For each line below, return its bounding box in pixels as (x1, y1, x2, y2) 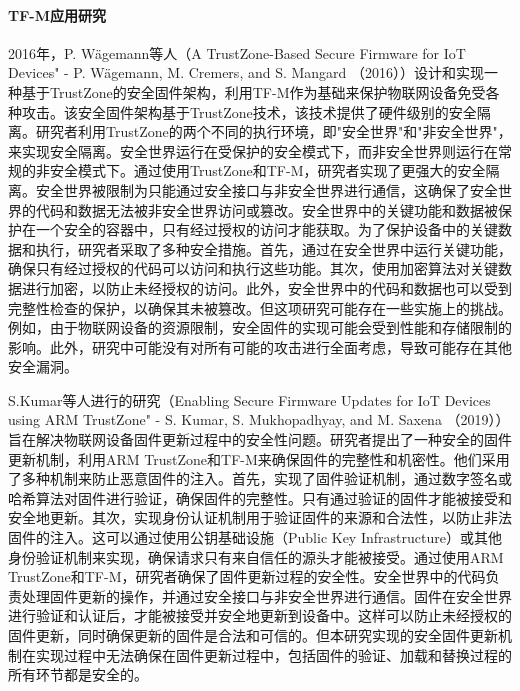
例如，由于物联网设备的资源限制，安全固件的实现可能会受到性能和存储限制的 (8, 317, 512, 338)
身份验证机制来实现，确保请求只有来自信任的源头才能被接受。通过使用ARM (8, 546, 504, 567)
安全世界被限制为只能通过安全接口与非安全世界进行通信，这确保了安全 (35, 179, 498, 200)
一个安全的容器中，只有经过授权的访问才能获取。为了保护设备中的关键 (35, 219, 498, 240)
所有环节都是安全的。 (8, 664, 148, 685)
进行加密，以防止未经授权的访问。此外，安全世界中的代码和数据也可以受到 (21, 277, 512, 298)
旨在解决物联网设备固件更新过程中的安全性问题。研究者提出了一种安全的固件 (8, 429, 512, 450)
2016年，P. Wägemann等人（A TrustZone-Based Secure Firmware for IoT (8, 42, 466, 63)
